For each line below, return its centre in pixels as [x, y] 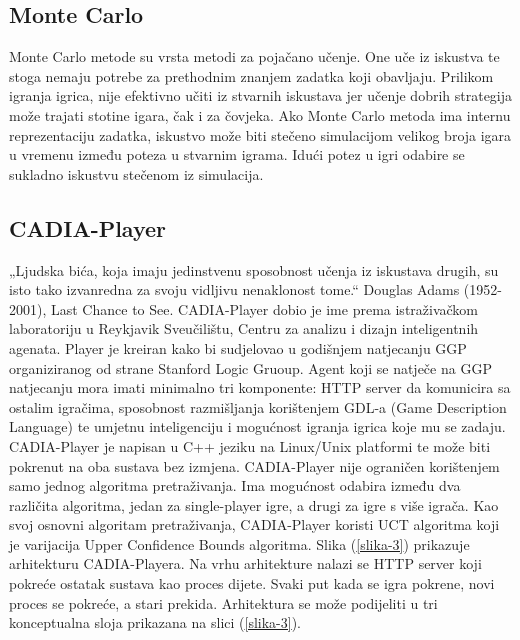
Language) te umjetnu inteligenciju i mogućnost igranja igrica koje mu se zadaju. [257, 426]
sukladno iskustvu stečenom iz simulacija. [136, 173]
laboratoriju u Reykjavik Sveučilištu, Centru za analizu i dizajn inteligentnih [244, 328]
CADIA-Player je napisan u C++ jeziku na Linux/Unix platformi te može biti [250, 445]
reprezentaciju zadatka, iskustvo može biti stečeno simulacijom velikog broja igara [260, 134]
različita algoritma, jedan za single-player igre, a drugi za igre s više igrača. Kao [254, 504]
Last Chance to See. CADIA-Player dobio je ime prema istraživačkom [264, 308]
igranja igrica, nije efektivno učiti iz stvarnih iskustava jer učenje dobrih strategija [261, 95]
